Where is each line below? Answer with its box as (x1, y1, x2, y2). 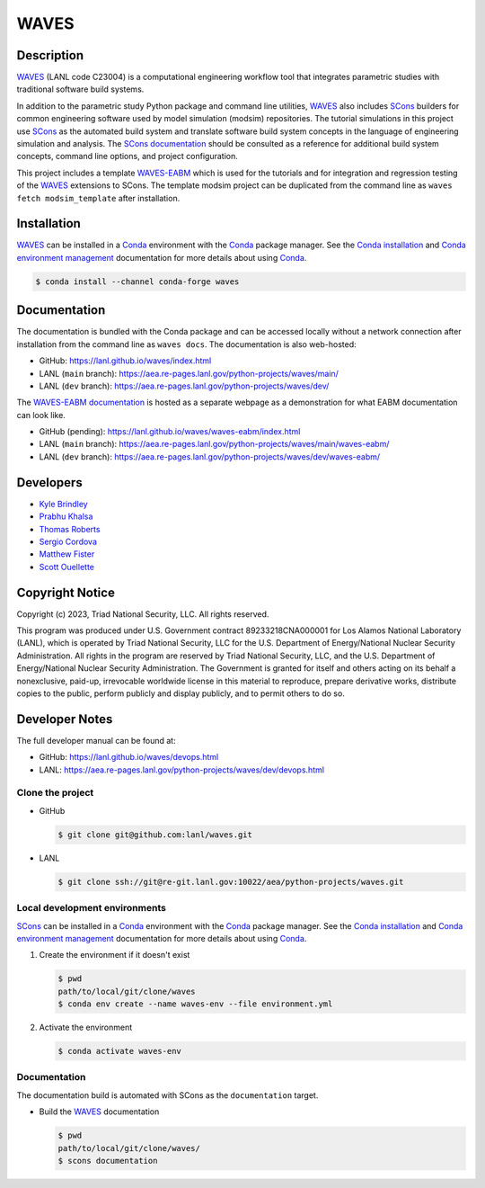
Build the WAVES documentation (39, 1106, 160, 1117)
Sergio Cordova (39, 536, 98, 547)
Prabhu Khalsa (39, 511, 93, 522)
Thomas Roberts (39, 523, 101, 534)
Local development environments (16, 902, 166, 915)
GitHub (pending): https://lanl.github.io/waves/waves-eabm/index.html (39, 426, 301, 437)
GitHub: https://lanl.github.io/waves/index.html (39, 355, 212, 366)
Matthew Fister (39, 549, 95, 559)
